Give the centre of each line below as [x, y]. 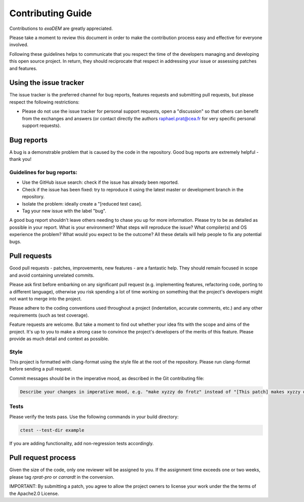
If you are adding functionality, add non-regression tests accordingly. [82, 443]
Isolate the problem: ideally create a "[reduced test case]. [82, 204]
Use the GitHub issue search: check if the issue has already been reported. [101, 182]
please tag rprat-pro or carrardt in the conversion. [62, 477]
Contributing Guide [51, 13]
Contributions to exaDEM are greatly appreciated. [61, 28]
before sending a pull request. [41, 369]
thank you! [20, 159]
